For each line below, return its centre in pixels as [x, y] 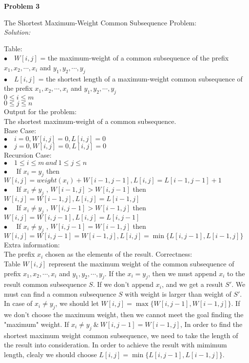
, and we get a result [192, 284]
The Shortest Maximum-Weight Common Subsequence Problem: [100, 22]
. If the [115, 273]
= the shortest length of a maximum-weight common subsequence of [140, 78]
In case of [18, 303]
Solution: [17, 32]
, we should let [77, 303]
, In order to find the [211, 324]
